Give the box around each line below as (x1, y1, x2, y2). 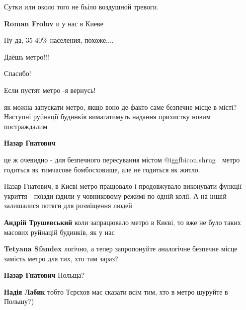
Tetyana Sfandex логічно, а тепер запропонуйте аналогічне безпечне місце (4, 243, 238, 254)
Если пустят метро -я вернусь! (4, 84, 96, 95)
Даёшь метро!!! (4, 51, 49, 62)
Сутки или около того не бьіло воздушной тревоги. (4, 1, 159, 11)
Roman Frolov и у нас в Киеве (4, 18, 103, 28)
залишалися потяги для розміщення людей (4, 200, 132, 211)
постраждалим (4, 121, 48, 131)
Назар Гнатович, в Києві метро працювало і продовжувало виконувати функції (4, 181, 242, 191)
